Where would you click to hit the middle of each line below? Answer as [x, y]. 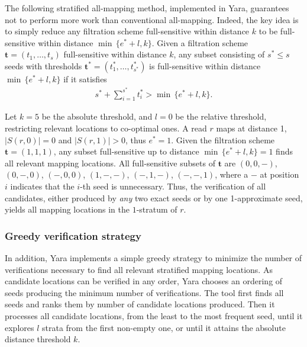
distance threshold [38, 339]
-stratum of [157, 209]
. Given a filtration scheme [200, 42]
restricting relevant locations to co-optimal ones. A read [106, 128]
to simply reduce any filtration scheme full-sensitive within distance [127, 31]
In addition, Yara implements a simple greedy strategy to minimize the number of [153, 258]
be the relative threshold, [221, 116]
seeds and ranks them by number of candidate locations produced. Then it [140, 304]
